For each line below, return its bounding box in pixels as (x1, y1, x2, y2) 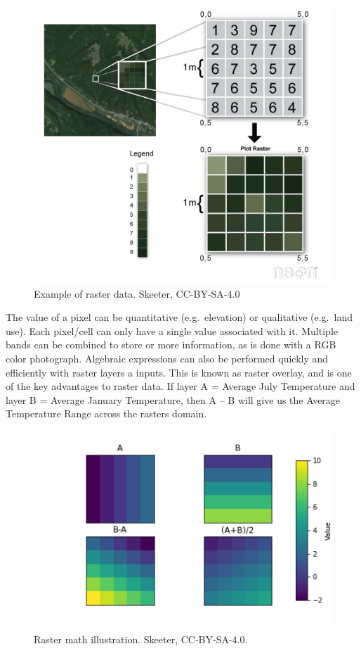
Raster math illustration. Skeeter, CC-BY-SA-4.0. (34, 632, 248, 647)
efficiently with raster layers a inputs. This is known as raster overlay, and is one (6, 365, 352, 379)
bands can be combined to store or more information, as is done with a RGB (6, 337, 336, 352)
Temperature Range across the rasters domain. (6, 406, 207, 421)
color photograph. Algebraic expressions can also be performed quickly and (6, 350, 329, 365)
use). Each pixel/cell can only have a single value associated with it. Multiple (6, 323, 338, 338)
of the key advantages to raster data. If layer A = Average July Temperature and (6, 379, 355, 393)
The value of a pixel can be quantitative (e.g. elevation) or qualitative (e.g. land (6, 310, 353, 324)
